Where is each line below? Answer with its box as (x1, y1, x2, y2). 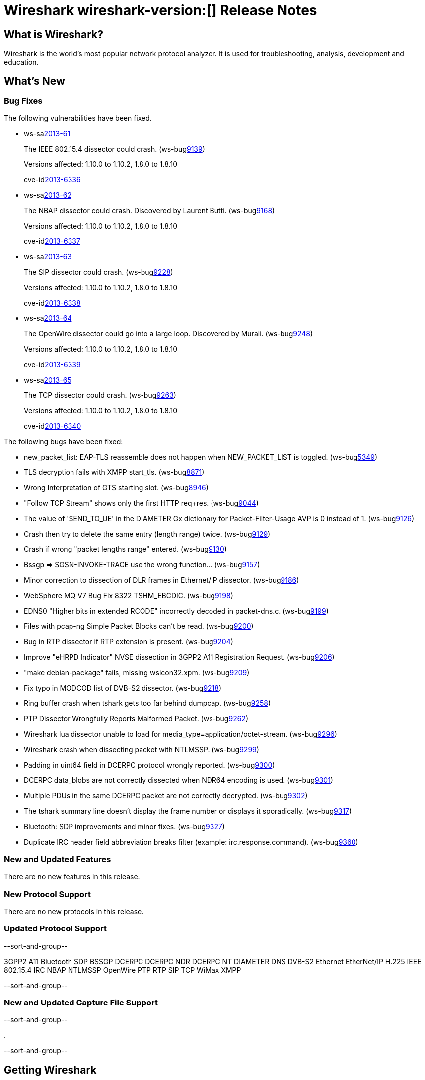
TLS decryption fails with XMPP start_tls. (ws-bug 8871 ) (24, 468, 205, 477)
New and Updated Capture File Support (4, 998, 158, 1008)
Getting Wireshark (4, 1063, 97, 1076)
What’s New (4, 75, 65, 87)
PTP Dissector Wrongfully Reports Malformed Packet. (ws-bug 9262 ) (24, 714, 249, 723)
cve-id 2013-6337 (24, 237, 80, 246)
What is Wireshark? (4, 28, 104, 41)
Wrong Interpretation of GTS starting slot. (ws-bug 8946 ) (24, 483, 209, 492)
